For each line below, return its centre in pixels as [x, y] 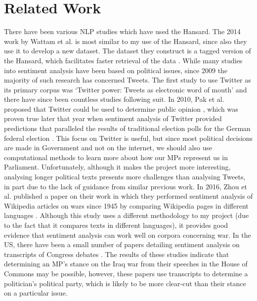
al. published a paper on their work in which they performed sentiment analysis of [128, 196]
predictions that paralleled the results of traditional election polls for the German [127, 128]
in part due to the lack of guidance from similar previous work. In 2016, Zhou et [126, 186]
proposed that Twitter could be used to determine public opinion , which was [121, 108]
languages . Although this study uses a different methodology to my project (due [127, 215]
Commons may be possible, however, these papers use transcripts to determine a [126, 273]
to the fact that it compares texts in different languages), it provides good [116, 225]
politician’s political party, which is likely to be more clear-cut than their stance [125, 283]
